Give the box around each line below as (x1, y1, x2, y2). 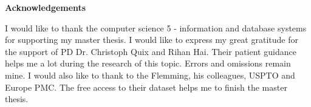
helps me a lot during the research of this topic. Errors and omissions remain (5, 57, 291, 70)
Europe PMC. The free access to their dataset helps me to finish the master (5, 80, 287, 93)
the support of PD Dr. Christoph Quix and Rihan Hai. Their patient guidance (5, 45, 296, 57)
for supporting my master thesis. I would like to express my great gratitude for (5, 33, 298, 46)
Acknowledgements (5, 1, 86, 13)
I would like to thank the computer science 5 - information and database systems (5, 21, 307, 34)
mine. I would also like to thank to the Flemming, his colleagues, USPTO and (5, 68, 295, 81)
